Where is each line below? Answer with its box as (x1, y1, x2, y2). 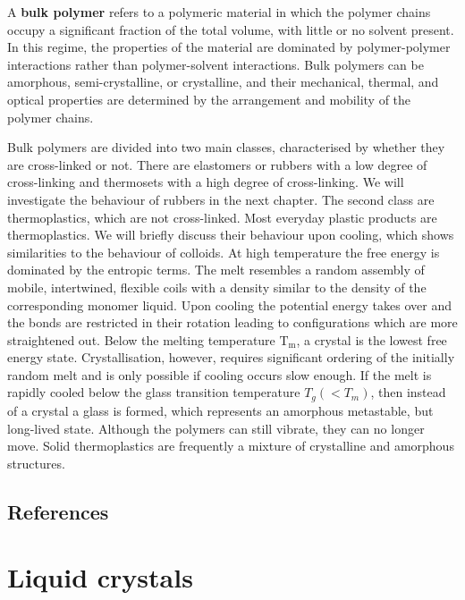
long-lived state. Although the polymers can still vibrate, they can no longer (7, 418, 425, 437)
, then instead (370, 383, 446, 401)
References (7, 497, 109, 525)
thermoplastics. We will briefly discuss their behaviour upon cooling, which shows (7, 225, 454, 244)
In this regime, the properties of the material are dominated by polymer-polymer (7, 38, 451, 56)
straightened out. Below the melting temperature (7, 330, 275, 349)
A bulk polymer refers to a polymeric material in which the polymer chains (7, 3, 431, 21)
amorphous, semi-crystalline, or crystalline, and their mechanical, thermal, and (7, 72, 439, 91)
